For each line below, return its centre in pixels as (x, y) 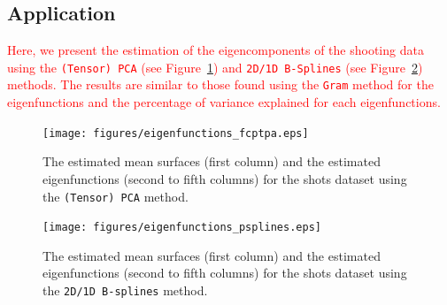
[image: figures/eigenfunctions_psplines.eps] (182, 228)
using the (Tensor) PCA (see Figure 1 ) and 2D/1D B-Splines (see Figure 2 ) (215, 67)
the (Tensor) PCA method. (116, 196)
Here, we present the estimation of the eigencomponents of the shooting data (216, 50)
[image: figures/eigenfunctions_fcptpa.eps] (176, 133)
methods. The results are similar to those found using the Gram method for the (220, 84)
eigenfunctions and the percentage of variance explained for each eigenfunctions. (224, 102)
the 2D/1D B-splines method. (125, 290)
